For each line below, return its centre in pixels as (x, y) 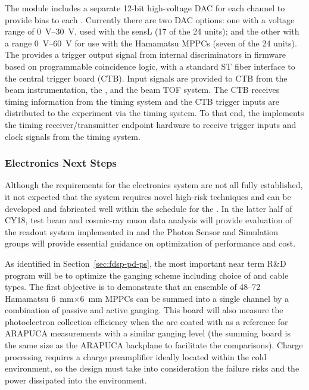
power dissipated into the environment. (76, 380)
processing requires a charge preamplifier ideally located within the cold (136, 356)
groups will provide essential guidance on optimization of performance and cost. (150, 243)
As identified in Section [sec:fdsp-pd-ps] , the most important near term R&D (146, 263)
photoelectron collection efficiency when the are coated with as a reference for (146, 321)
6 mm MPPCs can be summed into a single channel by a (185, 298)
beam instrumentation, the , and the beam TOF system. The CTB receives (142, 90)
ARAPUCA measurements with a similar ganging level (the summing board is (148, 333)
